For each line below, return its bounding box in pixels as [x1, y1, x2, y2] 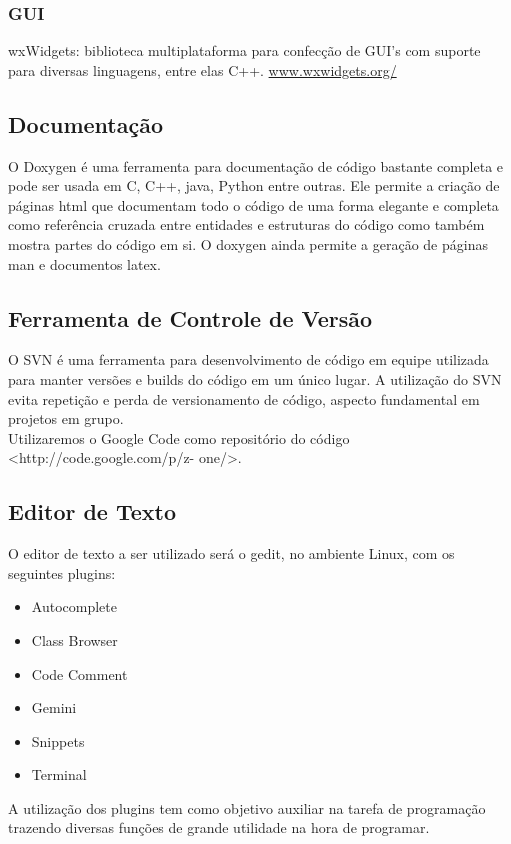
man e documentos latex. [8, 253, 161, 274]
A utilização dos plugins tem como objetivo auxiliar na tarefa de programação [8, 797, 486, 818]
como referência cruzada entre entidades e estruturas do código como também [8, 214, 485, 235]
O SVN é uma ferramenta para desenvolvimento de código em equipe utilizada [8, 349, 489, 370]
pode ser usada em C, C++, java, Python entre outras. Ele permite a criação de [8, 175, 500, 196]
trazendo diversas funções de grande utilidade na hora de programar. [8, 817, 430, 838]
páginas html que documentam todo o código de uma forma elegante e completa [8, 194, 499, 215]
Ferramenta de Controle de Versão [8, 302, 373, 333]
